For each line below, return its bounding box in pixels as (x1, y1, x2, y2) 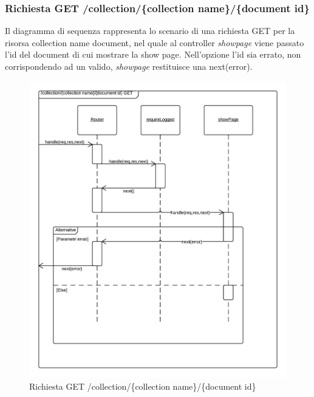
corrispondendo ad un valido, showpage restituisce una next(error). (5, 60, 253, 72)
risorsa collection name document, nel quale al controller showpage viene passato (5, 36, 304, 49)
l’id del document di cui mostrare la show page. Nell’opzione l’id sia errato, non (5, 48, 301, 61)
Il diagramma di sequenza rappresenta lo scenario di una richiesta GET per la (5, 24, 295, 37)
